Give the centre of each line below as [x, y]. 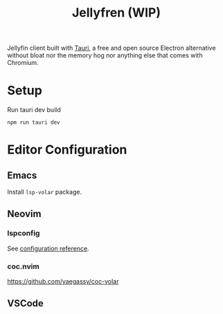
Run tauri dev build [34, 110]
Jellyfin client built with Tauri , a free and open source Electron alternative [111, 48]
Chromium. [23, 63]
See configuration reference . [48, 248]
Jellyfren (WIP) [116, 13]
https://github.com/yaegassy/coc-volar [63, 281]
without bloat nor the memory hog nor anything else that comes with [105, 55]
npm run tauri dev [34, 122]
